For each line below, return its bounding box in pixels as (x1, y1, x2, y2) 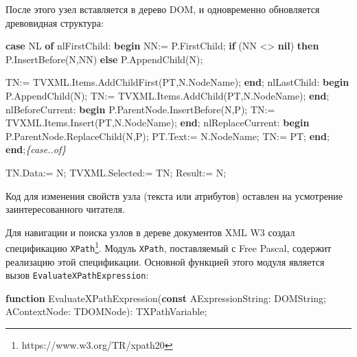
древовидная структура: (5, 15, 104, 30)
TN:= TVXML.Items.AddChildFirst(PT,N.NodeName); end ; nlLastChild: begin (5, 75, 349, 89)
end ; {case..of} (5, 142, 67, 157)
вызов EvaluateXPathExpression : (5, 268, 149, 282)
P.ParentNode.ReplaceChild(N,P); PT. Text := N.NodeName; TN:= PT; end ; (5, 128, 330, 143)
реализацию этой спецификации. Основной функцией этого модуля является (5, 254, 325, 268)
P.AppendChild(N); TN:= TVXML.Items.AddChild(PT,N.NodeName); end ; (5, 88, 330, 102)
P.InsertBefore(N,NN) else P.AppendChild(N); (5, 51, 203, 66)
